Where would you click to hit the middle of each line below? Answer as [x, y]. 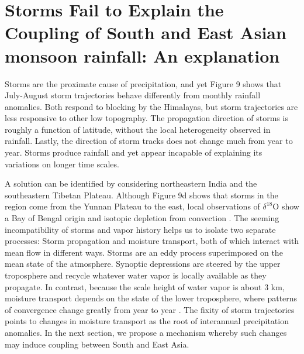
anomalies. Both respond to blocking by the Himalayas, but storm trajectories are [151, 106]
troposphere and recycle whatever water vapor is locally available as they [136, 275]
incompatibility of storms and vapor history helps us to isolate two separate [140, 229]
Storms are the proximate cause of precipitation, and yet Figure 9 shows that [143, 83]
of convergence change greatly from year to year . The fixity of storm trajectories [150, 309]
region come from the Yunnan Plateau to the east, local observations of [132, 206]
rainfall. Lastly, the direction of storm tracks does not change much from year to [149, 141]
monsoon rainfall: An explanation [142, 55]
